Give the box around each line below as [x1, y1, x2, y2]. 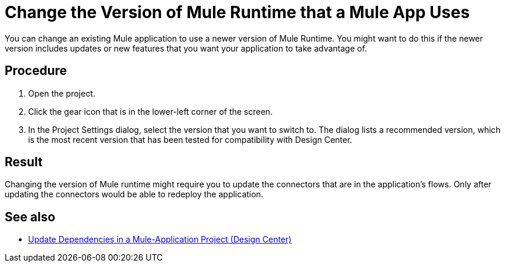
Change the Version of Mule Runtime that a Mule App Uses [5, 2, 470, 22]
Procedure [5, 63, 67, 78]
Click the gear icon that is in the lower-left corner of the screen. [28, 106, 273, 117]
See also [5, 209, 56, 224]
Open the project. [28, 88, 95, 98]
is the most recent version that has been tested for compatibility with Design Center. [28, 134, 352, 145]
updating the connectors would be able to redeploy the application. [5, 189, 263, 200]
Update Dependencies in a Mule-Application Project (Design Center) [28, 234, 292, 245]
